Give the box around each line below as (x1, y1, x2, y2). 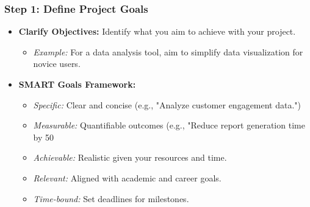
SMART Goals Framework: (18, 78, 136, 90)
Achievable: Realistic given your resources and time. (33, 151, 227, 164)
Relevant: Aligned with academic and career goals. (33, 171, 222, 184)
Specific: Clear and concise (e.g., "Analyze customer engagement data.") (33, 98, 301, 111)
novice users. (33, 57, 81, 70)
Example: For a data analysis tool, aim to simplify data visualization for (33, 45, 303, 58)
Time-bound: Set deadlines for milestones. (33, 192, 189, 205)
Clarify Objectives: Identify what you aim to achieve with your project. (18, 25, 296, 38)
